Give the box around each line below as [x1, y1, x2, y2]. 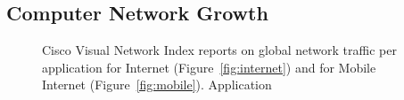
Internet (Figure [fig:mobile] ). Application [42, 75, 272, 94]
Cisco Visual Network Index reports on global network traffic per [42, 41, 397, 59]
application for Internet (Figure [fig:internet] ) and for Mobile [42, 58, 376, 76]
